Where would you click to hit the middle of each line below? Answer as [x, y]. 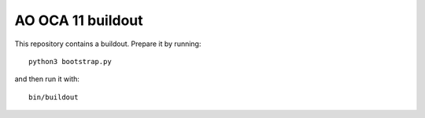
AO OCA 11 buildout [79, 20]
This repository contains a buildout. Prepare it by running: [108, 44]
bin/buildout [54, 97]
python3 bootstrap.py [70, 61]
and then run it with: [47, 79]
